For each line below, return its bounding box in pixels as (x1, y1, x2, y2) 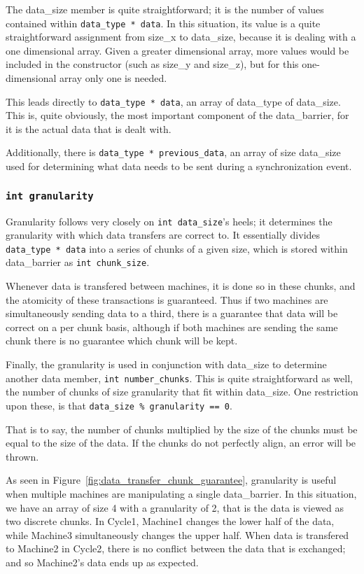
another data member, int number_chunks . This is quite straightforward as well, (6, 370, 353, 385)
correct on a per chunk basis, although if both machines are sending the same (6, 319, 338, 334)
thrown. (6, 449, 39, 463)
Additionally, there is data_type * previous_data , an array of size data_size (6, 145, 341, 160)
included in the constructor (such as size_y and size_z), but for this (6, 57, 299, 71)
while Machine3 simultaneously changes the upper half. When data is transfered (6, 527, 349, 542)
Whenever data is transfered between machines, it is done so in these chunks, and (6, 279, 356, 293)
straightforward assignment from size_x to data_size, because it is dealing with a (6, 29, 356, 44)
